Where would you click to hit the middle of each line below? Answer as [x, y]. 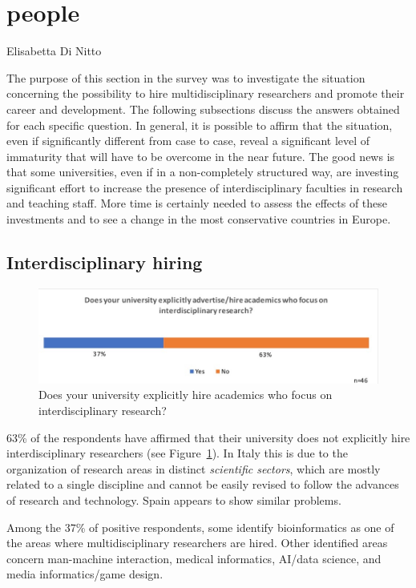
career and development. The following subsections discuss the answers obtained [203, 109]
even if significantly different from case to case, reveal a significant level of [188, 141]
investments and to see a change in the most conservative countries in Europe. [199, 219]
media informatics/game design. [85, 574]
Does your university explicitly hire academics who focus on [186, 395]
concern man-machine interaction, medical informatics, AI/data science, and [194, 558]
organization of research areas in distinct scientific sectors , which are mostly [194, 468]
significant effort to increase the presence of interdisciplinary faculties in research [205, 187]
